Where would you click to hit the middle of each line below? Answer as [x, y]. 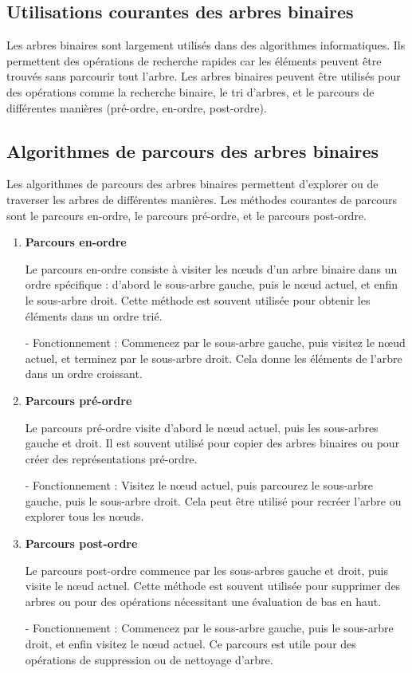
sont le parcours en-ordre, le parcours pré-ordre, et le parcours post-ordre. [187, 215]
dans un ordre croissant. [84, 374]
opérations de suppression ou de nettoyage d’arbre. [149, 659]
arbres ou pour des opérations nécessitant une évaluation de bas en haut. [203, 601]
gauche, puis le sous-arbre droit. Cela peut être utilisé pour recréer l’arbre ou [213, 500]
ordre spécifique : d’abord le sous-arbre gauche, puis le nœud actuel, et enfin [211, 284]
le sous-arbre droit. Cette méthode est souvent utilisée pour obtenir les [198, 299]
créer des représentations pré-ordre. [111, 458]
